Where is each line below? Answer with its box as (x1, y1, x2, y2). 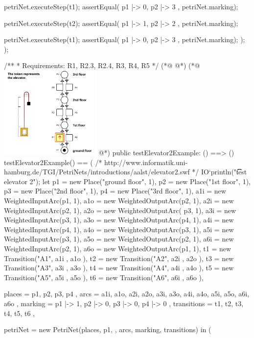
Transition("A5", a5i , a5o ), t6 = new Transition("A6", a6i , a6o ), (4, 272, 204, 282)
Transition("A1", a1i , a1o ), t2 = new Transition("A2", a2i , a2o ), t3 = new (4, 253, 234, 263)
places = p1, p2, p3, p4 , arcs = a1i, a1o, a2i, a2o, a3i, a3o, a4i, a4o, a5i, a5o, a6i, (4, 289, 250, 299)
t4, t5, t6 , (4, 308, 35, 318)
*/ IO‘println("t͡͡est (192, 167, 247, 177)
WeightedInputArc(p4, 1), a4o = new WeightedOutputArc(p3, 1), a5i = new (4, 224, 234, 234)
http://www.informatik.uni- (104, 157, 188, 167)
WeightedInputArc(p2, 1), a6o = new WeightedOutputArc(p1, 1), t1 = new (4, 243, 231, 253)
